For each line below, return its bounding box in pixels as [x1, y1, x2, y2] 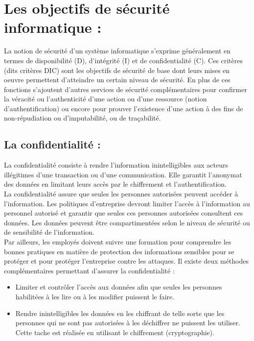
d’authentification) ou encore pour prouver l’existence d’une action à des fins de [4, 103, 243, 113]
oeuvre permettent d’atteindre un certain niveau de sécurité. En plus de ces [4, 74, 231, 85]
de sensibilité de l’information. [4, 227, 94, 237]
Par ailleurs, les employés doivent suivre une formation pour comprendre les [4, 237, 231, 247]
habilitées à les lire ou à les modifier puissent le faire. [15, 291, 175, 301]
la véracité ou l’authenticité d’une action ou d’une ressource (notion [4, 94, 207, 104]
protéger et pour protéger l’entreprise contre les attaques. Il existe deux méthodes [4, 256, 249, 266]
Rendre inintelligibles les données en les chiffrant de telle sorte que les [15, 308, 225, 318]
